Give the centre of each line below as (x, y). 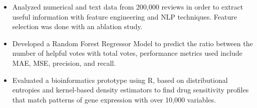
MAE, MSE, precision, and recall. (64, 63)
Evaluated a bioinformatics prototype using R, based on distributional (120, 80)
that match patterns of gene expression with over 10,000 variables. (114, 99)
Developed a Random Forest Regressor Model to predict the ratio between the (133, 43)
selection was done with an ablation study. (77, 26)
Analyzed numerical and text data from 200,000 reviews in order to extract (128, 7)
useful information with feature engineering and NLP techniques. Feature (124, 16)
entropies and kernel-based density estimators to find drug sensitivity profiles (131, 90)
